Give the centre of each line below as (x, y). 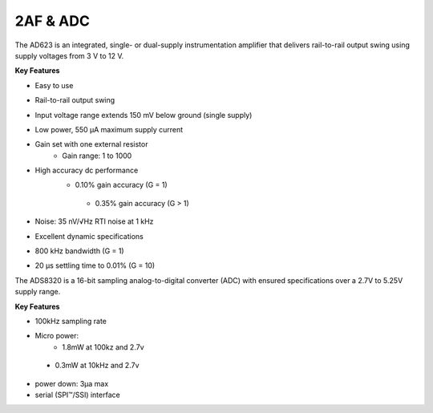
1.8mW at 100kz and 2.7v (103, 347)
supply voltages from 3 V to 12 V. (69, 55)
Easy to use (54, 85)
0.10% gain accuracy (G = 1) (121, 185)
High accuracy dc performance (87, 170)
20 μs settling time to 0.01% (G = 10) (95, 265)
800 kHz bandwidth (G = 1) (79, 251)
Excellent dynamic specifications (89, 236)
